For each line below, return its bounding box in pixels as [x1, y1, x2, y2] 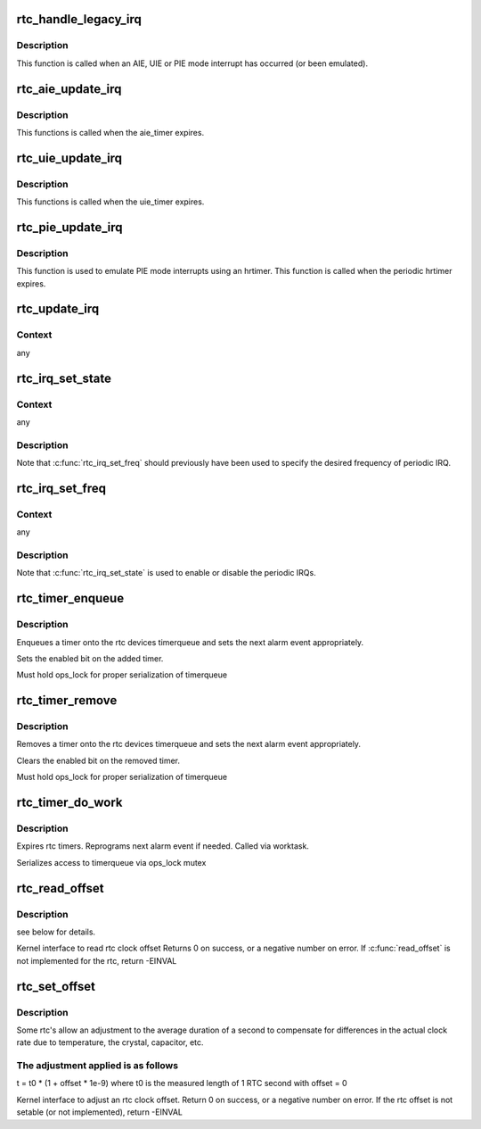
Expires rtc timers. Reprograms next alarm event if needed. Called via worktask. [16, 841, 309, 851]
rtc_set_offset [16, 978, 96, 994]
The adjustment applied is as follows [16, 1059, 178, 1072]
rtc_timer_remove [16, 693, 118, 709]
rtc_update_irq [16, 302, 100, 317]
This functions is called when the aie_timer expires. [16, 127, 205, 137]
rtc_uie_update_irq [16, 150, 123, 165]
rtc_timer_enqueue [16, 591, 125, 606]
